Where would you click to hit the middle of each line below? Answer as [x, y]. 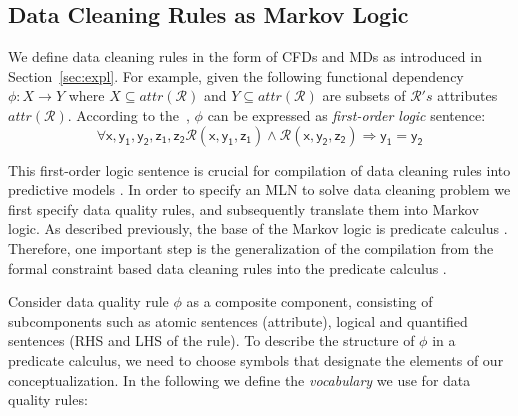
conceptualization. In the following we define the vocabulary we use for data [239, 379]
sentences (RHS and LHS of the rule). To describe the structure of [211, 340]
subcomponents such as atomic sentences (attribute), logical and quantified [238, 320]
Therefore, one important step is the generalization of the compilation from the [251, 247]
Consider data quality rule [88, 301]
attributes [467, 95]
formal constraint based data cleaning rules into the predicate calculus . [227, 267]
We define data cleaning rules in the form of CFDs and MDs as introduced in [245, 56]
